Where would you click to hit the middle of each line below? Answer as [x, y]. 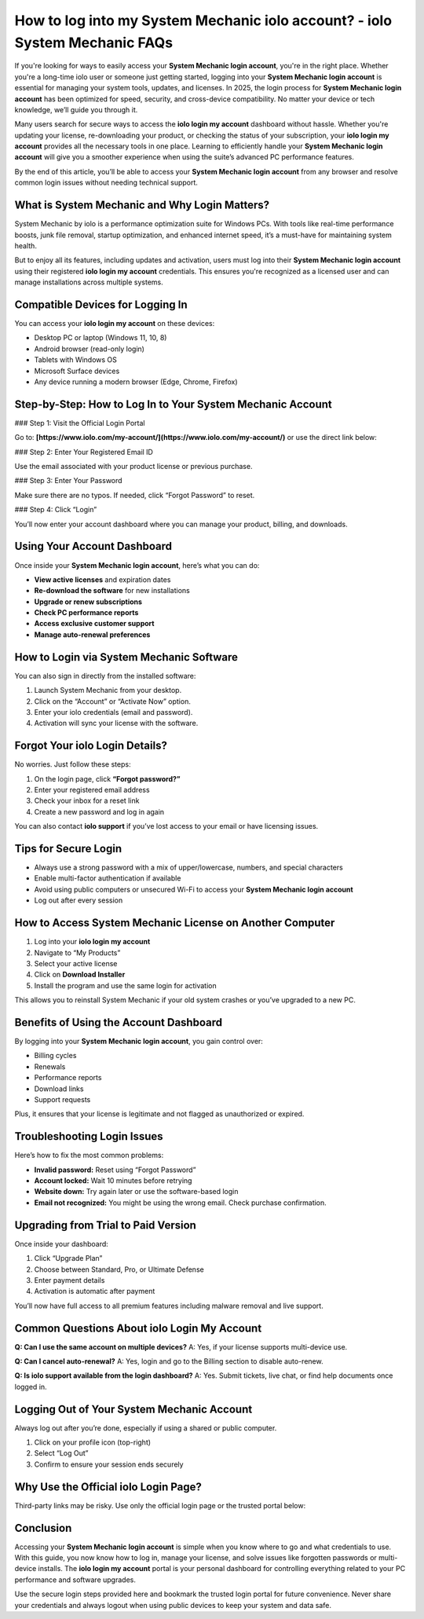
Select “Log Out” [61, 1453]
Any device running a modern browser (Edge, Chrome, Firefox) [136, 382]
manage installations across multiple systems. [89, 282]
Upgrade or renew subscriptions [88, 602]
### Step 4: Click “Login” [56, 510]
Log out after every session [79, 900]
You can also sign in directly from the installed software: [105, 676]
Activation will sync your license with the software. [116, 723]
